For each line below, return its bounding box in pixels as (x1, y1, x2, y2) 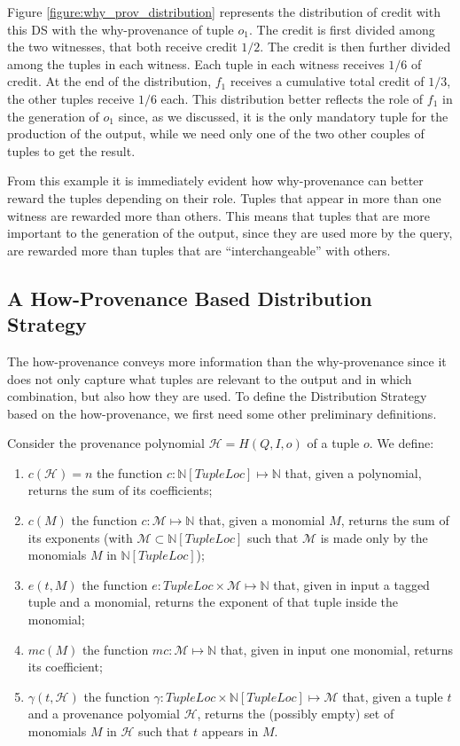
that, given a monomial (199, 511, 325, 530)
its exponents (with (27, 528, 133, 546)
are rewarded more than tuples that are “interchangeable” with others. (7, 240, 391, 259)
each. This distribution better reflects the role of (160, 89, 424, 107)
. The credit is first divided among (248, 20, 435, 38)
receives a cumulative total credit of (230, 72, 425, 90)
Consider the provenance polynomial (7, 434, 206, 452)
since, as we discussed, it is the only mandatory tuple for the (118, 106, 448, 125)
